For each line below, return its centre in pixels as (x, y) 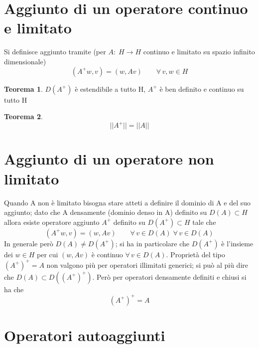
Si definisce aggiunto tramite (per (55, 52)
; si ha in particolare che (152, 243)
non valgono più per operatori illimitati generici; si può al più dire (147, 264)
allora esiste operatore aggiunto (52, 222)
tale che (204, 222)
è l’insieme (237, 243)
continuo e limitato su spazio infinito (199, 52)
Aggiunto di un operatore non (109, 159)
